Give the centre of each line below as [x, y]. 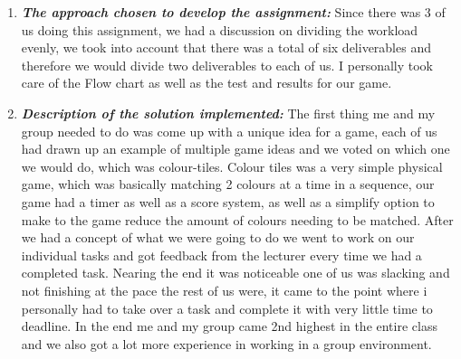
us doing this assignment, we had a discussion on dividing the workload [220, 29]
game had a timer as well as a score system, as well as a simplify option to [228, 201]
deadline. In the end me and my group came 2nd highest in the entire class [229, 326]
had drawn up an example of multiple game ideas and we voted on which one [235, 149]
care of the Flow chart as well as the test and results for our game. [206, 83]
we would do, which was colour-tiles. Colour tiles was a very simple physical [232, 166]
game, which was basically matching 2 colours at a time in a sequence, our [228, 184]
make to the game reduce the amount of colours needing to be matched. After [237, 219]
